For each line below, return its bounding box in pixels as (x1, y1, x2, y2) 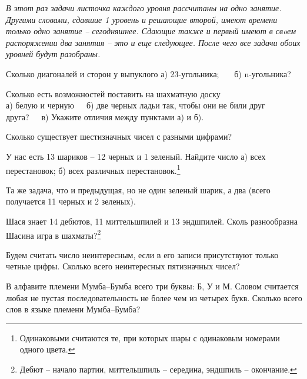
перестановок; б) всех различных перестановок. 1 (6, 162, 181, 176)
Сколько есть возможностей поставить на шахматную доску (6, 87, 221, 100)
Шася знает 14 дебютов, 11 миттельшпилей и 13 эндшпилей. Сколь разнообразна (6, 215, 298, 227)
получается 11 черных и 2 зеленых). (6, 195, 136, 207)
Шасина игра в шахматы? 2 (6, 227, 101, 241)
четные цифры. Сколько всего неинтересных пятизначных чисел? (6, 260, 240, 272)
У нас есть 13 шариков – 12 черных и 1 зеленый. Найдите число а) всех (6, 150, 266, 162)
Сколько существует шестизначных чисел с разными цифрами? (6, 130, 232, 143)
